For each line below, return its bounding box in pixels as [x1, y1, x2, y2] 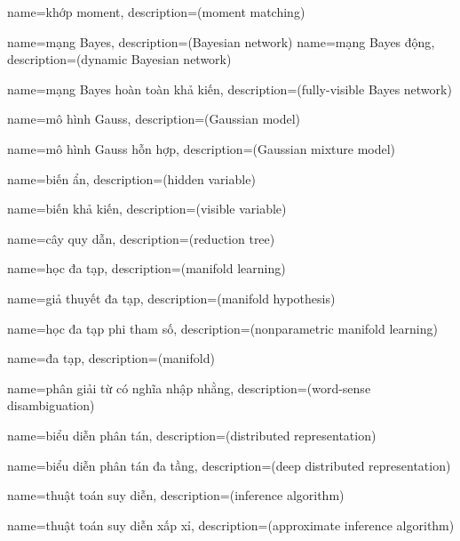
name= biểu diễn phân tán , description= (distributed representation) [7, 425, 377, 444]
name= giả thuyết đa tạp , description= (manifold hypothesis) [7, 288, 336, 307]
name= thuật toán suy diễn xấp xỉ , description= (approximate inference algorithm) [7, 515, 455, 534]
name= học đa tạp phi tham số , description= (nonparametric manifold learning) [7, 319, 438, 337]
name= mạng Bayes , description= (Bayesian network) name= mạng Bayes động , [7, 32, 435, 51]
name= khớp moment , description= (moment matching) [7, 3, 305, 20]
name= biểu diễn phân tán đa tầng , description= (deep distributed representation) [7, 456, 451, 474]
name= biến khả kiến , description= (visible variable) [7, 199, 287, 218]
